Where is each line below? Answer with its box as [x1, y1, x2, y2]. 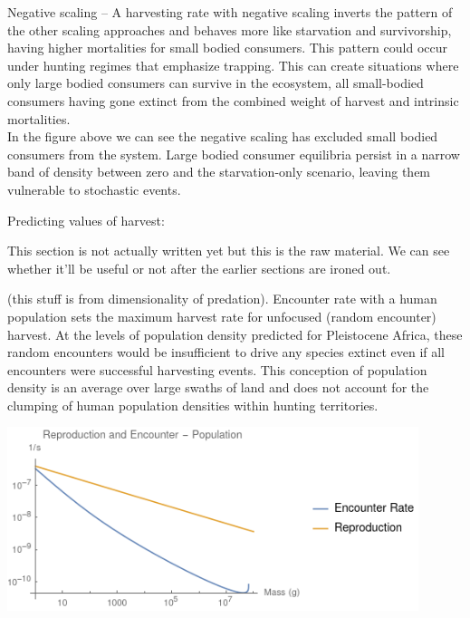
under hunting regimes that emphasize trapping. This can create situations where [7, 55, 459, 74]
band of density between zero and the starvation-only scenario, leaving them [7, 162, 431, 181]
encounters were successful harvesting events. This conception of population [7, 360, 427, 379]
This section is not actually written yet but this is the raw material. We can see [7, 241, 450, 260]
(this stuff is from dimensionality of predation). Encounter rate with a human [7, 289, 437, 308]
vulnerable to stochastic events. [7, 179, 181, 198]
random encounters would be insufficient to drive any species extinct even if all [7, 343, 446, 362]
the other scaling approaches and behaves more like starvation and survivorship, [7, 20, 452, 39]
